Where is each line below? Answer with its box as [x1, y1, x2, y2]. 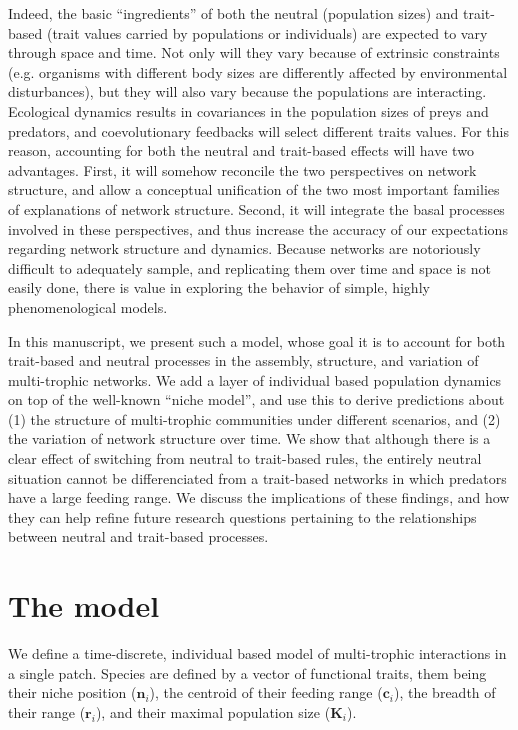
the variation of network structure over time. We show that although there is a [8, 428, 491, 449]
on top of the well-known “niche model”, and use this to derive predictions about [8, 389, 505, 410]
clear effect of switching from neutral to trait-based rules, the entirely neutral [8, 448, 482, 469]
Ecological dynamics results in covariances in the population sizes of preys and [8, 100, 489, 121]
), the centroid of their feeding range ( [149, 682, 383, 703]
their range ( [8, 701, 86, 722]
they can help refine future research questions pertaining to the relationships [8, 506, 477, 527]
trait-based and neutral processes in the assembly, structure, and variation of [8, 350, 479, 371]
